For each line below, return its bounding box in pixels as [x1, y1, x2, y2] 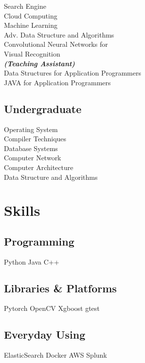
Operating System [4, 124, 58, 134]
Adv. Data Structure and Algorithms [4, 29, 114, 39]
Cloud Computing [4, 10, 57, 20]
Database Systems [4, 143, 58, 153]
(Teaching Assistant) [4, 58, 75, 68]
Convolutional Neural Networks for [4, 39, 108, 49]
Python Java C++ [4, 256, 59, 267]
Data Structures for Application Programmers [4, 68, 141, 78]
